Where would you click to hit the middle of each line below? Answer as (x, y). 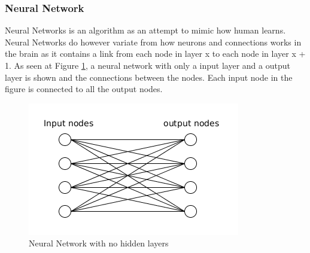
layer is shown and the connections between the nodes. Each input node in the (149, 77)
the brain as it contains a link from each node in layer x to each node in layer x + (155, 54)
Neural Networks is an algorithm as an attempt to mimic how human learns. (145, 30)
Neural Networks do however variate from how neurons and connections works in (153, 42)
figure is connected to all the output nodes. (84, 89)
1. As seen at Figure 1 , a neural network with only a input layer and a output (148, 65)
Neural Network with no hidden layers (99, 243)
